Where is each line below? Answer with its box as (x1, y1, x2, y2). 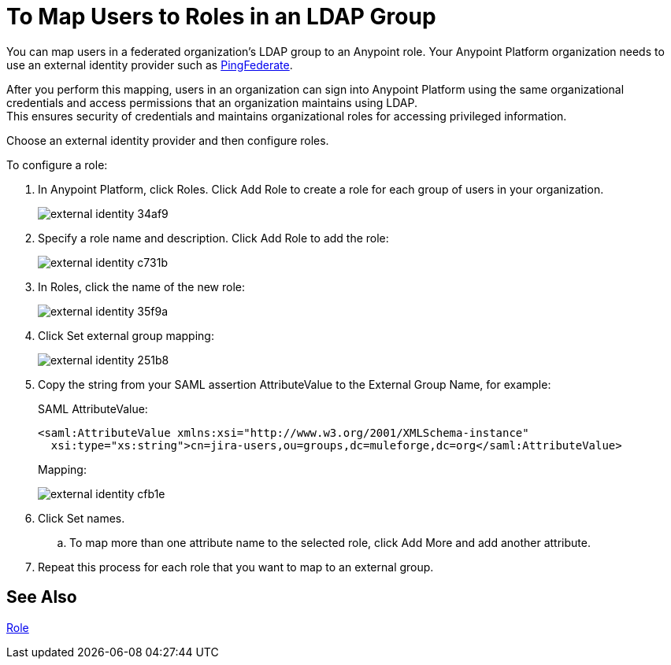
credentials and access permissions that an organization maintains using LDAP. (6, 95, 418, 109)
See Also (6, 587, 77, 608)
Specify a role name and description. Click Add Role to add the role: (38, 231, 389, 245)
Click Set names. (38, 511, 125, 525)
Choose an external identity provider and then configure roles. (6, 133, 329, 147)
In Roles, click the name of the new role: (38, 279, 245, 294)
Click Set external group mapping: (38, 328, 214, 342)
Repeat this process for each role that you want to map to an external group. (38, 560, 434, 574)
